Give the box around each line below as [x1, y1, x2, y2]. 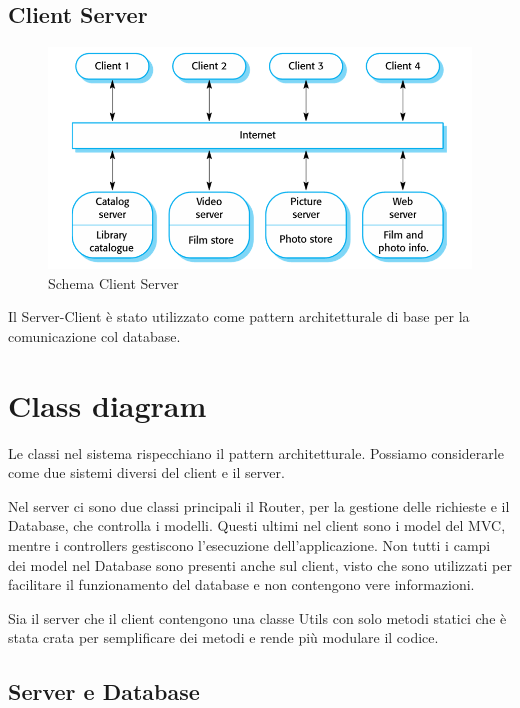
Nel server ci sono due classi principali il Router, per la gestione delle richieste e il [8, 495, 510, 516]
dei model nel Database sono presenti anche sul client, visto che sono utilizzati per [8, 554, 512, 575]
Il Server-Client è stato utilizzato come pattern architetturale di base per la [8, 306, 470, 327]
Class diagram [8, 384, 207, 425]
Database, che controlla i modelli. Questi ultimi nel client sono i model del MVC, [8, 515, 506, 536]
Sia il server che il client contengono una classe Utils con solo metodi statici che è [8, 607, 507, 628]
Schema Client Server [48, 272, 179, 293]
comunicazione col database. [8, 325, 181, 346]
